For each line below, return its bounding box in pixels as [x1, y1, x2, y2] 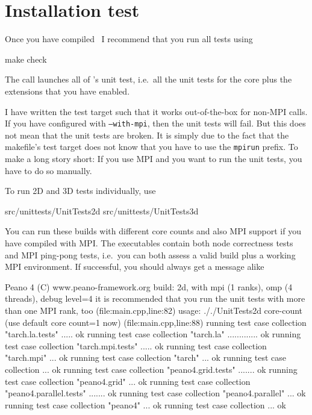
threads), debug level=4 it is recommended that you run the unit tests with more [5, 292, 305, 305]
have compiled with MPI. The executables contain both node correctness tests [5, 236, 293, 249]
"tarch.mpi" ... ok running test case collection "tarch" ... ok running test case [5, 351, 287, 364]
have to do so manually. [5, 164, 92, 176]
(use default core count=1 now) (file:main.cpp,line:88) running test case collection [5, 316, 307, 328]
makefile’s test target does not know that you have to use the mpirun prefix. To [5, 140, 298, 153]
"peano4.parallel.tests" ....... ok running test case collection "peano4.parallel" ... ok [5, 387, 306, 399]
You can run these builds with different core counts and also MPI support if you [5, 225, 301, 237]
